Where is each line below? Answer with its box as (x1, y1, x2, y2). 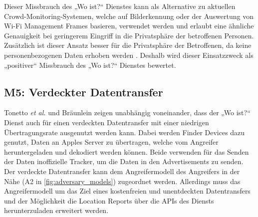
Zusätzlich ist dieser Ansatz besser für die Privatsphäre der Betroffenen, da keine (4, 40, 252, 50)
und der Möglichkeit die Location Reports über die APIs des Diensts (4, 195, 214, 206)
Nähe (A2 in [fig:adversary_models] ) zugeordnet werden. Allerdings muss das (4, 176, 241, 186)
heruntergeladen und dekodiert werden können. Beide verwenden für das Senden (4, 146, 249, 157)
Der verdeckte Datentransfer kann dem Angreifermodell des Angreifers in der (4, 166, 240, 176)
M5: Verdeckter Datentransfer (4, 84, 163, 99)
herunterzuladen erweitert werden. (4, 205, 109, 216)
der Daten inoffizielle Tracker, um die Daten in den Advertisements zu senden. (4, 156, 244, 167)
